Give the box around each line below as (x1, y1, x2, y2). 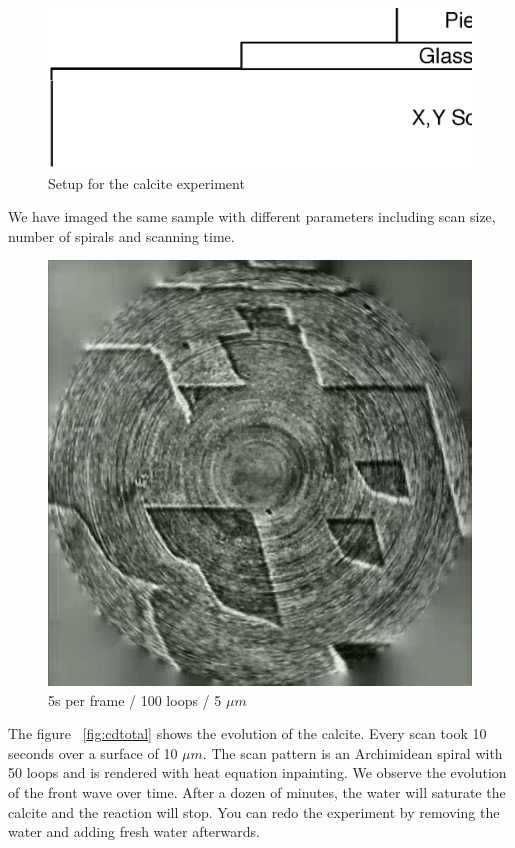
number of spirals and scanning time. (8, 225, 235, 246)
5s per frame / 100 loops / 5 (48, 689, 222, 710)
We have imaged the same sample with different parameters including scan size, (8, 206, 496, 227)
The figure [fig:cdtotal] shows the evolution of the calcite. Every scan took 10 (8, 723, 487, 744)
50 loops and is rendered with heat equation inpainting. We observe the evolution (8, 762, 507, 783)
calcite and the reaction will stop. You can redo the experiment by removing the (8, 801, 500, 822)
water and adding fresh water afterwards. (8, 821, 260, 842)
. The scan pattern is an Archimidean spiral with (202, 742, 503, 763)
